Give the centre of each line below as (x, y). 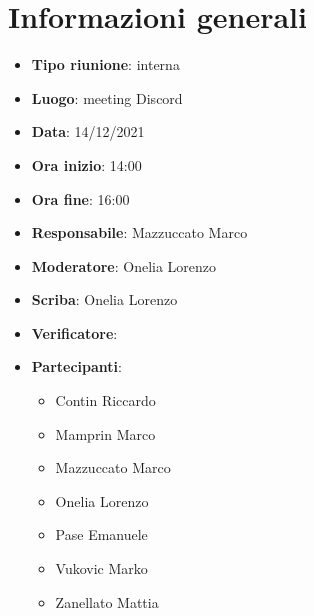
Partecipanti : (76, 366)
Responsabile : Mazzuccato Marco (139, 232)
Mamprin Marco (105, 433)
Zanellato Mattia (107, 601)
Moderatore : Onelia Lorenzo (124, 265)
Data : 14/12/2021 (88, 131)
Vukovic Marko (101, 568)
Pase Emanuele (101, 534)
